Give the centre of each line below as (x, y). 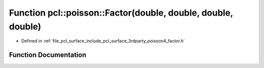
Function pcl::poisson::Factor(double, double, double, (121, 13)
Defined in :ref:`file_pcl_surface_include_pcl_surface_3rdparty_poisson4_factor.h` (103, 41)
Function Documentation (48, 55)
